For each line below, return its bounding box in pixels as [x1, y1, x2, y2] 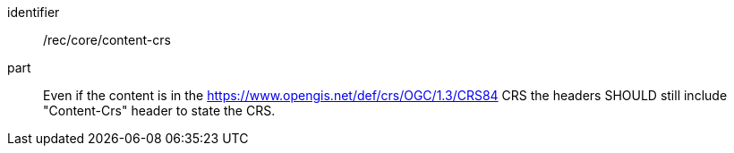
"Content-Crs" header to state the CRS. [43, 103, 276, 118]
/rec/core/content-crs [43, 32, 171, 47]
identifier [7, 4, 60, 20]
